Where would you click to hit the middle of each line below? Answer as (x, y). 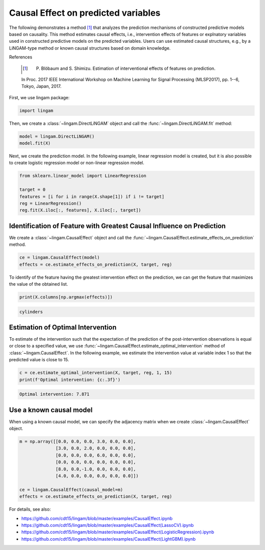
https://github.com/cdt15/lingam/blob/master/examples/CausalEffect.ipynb (97, 518)
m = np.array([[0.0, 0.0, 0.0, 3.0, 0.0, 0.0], (78, 442)
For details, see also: (30, 509)
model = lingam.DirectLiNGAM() (57, 136)
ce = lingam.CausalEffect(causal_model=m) (71, 490)
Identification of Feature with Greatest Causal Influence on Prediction (117, 226)
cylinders (31, 312)
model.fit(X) (35, 143)
